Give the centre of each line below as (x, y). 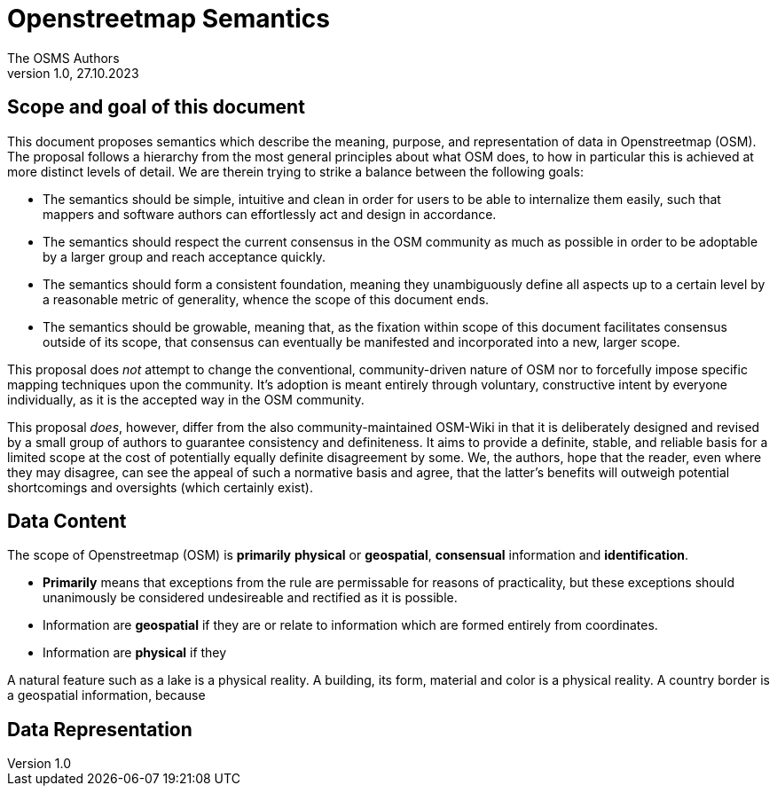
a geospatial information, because (106, 695)
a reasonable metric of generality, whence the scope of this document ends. (266, 299)
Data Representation (100, 729)
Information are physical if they (135, 653)
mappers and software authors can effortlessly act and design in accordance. (270, 214)
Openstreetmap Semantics (169, 19)
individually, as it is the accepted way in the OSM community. (186, 399)
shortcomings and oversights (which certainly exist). (160, 487)
